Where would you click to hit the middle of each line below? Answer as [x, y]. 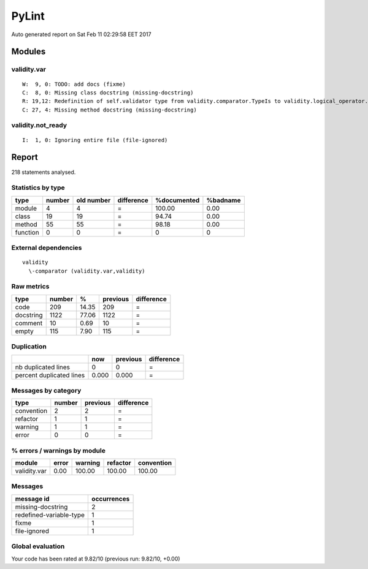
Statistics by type [38, 188]
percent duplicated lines [50, 375]
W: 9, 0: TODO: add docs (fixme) [74, 84]
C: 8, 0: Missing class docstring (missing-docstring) [108, 92]
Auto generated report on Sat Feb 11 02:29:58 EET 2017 [81, 34]
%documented [178, 200]
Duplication [29, 347]
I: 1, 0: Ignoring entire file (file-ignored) [95, 140]
